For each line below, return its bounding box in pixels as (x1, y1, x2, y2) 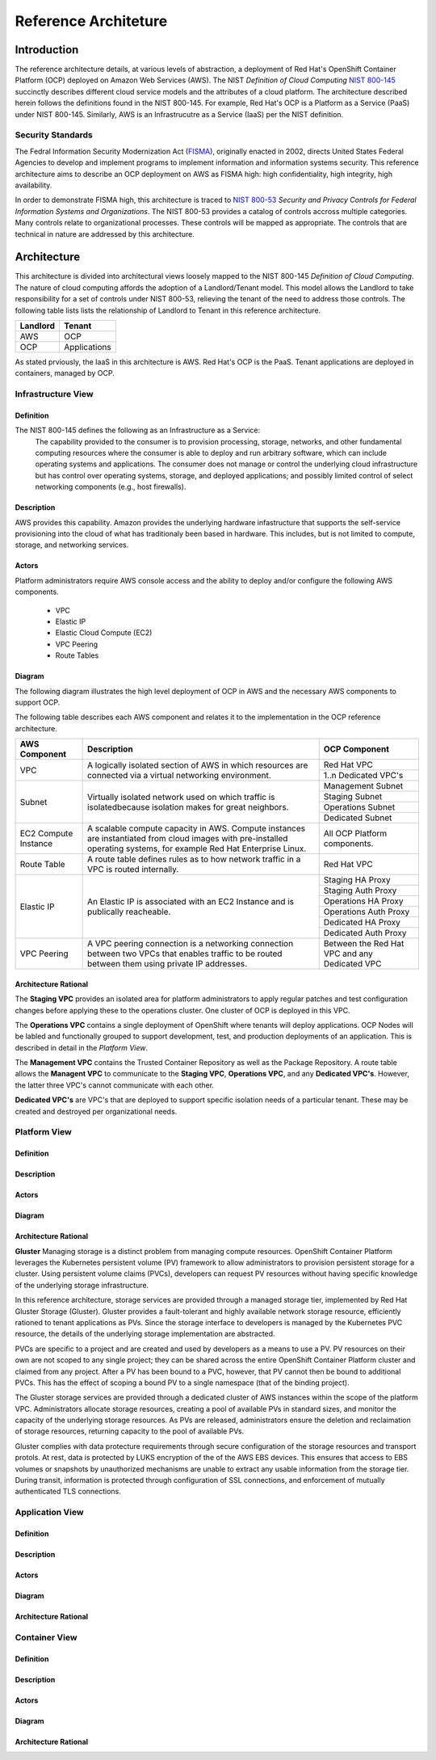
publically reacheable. (86, 906, 171, 917)
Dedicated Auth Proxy (323, 928, 407, 939)
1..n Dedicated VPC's (323, 770, 404, 781)
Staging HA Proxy (323, 874, 391, 886)
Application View (15, 1507, 84, 1518)
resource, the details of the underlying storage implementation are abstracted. (15, 1329, 275, 1339)
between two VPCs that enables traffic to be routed (86, 948, 283, 959)
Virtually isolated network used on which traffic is (86, 791, 275, 802)
